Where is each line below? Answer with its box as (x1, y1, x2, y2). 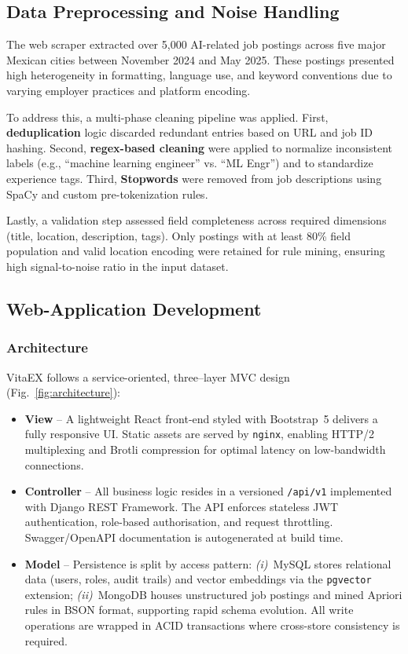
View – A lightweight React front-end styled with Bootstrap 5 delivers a (24, 410, 378, 426)
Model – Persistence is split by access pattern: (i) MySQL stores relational (24, 555, 391, 572)
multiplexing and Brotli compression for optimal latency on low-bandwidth (24, 440, 386, 457)
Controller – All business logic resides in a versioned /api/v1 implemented (24, 483, 392, 499)
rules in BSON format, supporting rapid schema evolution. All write (24, 601, 354, 618)
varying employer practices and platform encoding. (6, 82, 251, 98)
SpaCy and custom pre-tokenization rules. (6, 185, 208, 202)
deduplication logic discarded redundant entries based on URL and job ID (6, 124, 373, 141)
